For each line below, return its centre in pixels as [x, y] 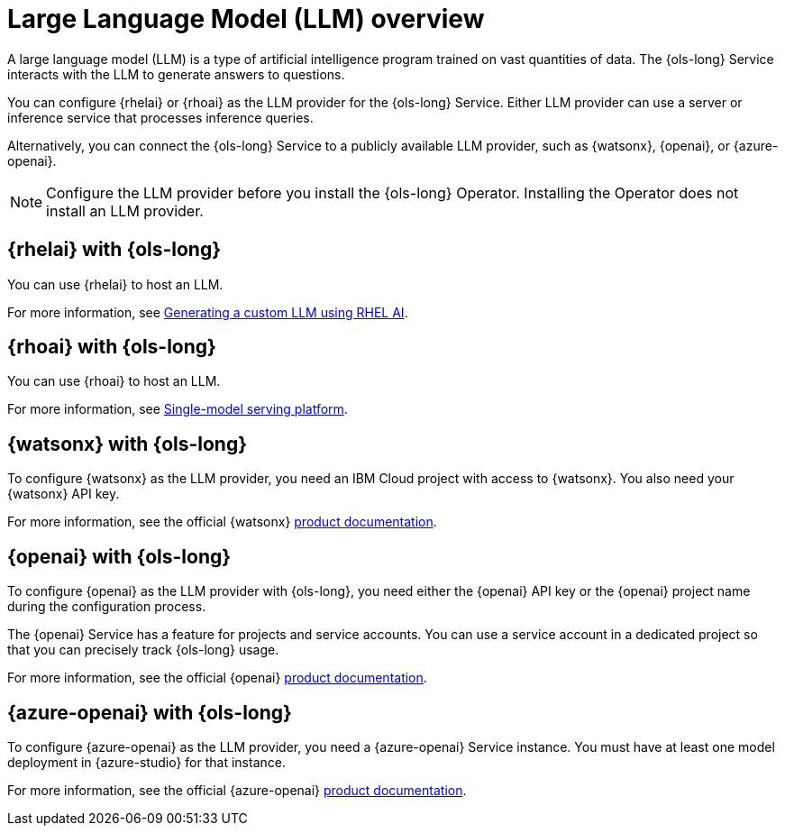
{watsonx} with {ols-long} [128, 444]
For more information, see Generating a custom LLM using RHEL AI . [208, 312]
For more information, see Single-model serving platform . [178, 409]
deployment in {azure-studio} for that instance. [146, 762]
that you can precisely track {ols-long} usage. [143, 650]
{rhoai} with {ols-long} [112, 347]
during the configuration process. [107, 607]
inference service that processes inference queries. [160, 117]
